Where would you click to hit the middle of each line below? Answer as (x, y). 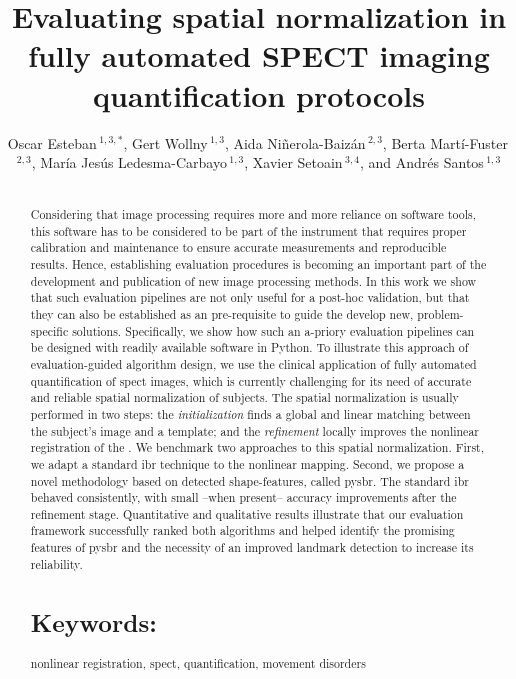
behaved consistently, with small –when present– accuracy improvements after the (243, 497)
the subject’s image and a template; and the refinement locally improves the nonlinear (254, 430)
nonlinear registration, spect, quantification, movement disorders (198, 663)
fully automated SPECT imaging (259, 55)
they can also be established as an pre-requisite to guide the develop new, (222, 313)
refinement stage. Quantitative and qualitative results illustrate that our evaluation (247, 513)
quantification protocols (259, 94)
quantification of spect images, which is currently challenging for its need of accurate (251, 380)
